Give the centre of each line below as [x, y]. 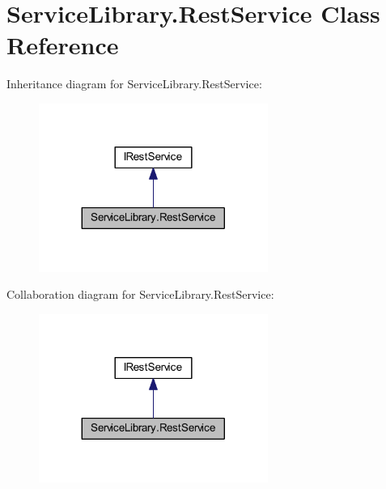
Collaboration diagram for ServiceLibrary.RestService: [140, 294]
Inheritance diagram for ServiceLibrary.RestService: [134, 84]
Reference [63, 45]
